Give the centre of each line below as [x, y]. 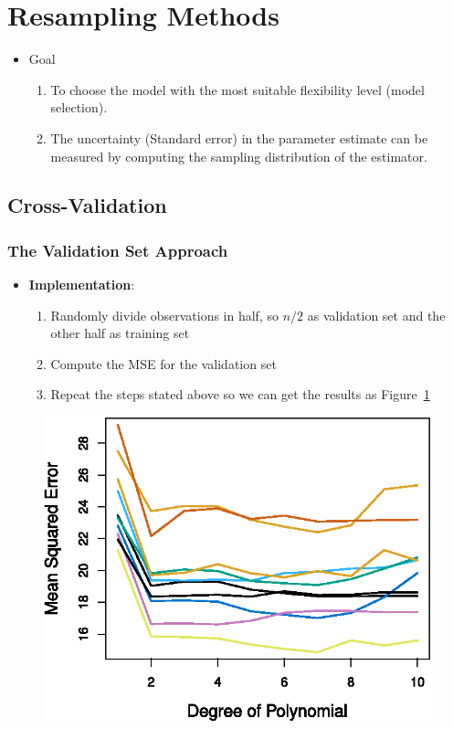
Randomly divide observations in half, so [164, 315]
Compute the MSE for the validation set [163, 363]
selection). [79, 107]
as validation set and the [376, 315]
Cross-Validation [87, 205]
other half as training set [120, 333]
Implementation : [82, 285]
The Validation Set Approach [118, 250]
